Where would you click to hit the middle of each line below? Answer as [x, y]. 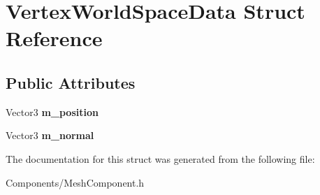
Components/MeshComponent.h [75, 182]
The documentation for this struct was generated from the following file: [160, 158]
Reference [54, 38]
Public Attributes [71, 82]
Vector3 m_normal [50, 135]
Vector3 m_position [52, 111]
